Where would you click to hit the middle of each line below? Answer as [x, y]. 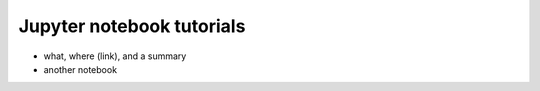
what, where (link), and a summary [115, 56]
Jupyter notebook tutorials [132, 26]
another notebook [80, 69]
